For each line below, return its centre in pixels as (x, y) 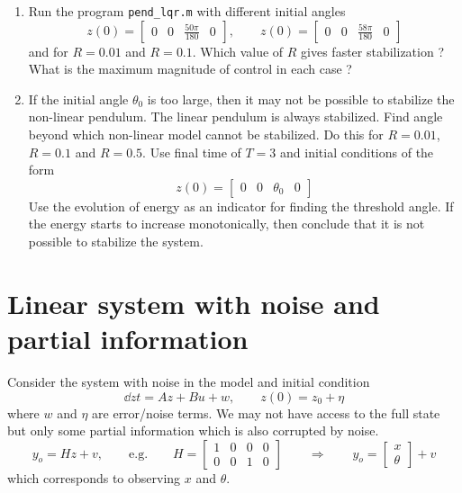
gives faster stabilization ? (373, 51)
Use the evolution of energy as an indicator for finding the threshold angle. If (241, 206)
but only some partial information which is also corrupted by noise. (193, 430)
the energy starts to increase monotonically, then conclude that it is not (226, 224)
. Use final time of (192, 152)
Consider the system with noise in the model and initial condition (189, 381)
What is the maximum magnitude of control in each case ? (190, 69)
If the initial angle (78, 99)
